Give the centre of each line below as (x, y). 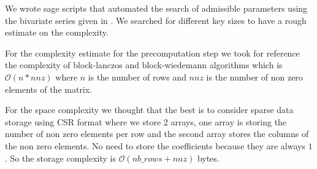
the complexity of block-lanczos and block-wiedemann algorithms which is (144, 65)
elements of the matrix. (49, 89)
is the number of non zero (254, 77)
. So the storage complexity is (61, 158)
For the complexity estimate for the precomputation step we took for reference (152, 53)
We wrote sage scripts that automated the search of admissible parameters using (156, 8)
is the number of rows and (137, 77)
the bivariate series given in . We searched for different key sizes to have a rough (156, 20)
